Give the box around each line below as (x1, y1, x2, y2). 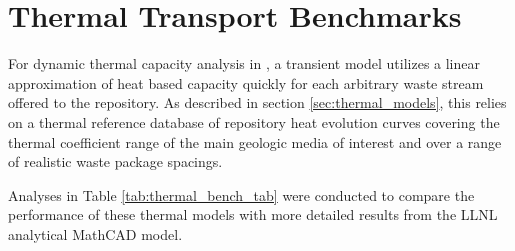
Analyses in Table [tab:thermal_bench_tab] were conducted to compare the (8, 184, 475, 205)
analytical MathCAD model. (8, 223, 183, 244)
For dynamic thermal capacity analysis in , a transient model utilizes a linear (8, 53, 480, 74)
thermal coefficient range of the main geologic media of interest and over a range (8, 131, 502, 152)
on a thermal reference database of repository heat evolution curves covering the (8, 111, 500, 132)
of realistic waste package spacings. (8, 151, 223, 172)
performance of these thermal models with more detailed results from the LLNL (8, 204, 498, 225)
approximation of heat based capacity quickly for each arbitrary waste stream (8, 72, 484, 93)
